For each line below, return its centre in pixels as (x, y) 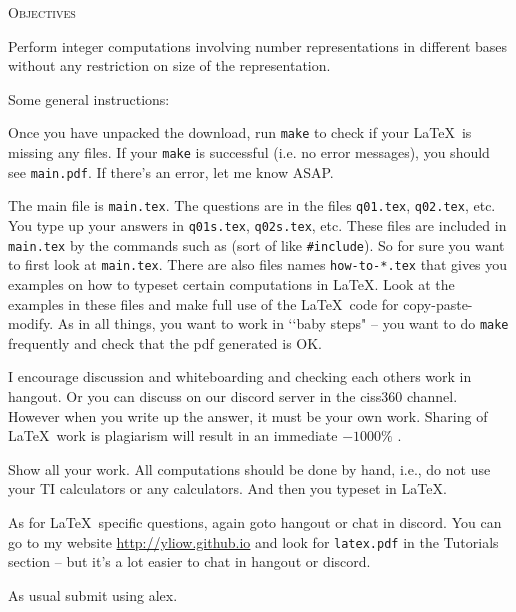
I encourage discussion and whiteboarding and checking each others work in (240, 376)
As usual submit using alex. (93, 594)
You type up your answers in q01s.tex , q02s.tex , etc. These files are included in (257, 225)
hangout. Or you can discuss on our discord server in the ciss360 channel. (233, 396)
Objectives (42, 12)
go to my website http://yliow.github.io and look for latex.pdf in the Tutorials (253, 541)
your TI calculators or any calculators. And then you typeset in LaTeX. (227, 488)
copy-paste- (438, 303)
